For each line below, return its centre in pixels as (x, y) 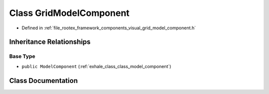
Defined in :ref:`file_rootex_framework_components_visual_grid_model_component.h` (109, 28)
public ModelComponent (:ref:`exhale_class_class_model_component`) (96, 66)
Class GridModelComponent (69, 13)
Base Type (22, 56)
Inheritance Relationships (50, 42)
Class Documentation (44, 80)
